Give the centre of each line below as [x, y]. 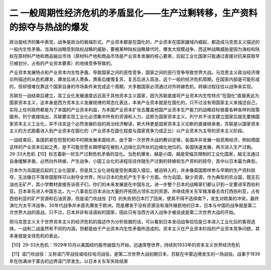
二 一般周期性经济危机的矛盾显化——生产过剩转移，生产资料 [133, 13]
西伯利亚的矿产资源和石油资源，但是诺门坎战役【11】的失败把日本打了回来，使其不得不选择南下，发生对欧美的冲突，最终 [134, 198]
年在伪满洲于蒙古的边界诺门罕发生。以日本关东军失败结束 [69, 261]
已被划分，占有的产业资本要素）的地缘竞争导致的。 [62, 63]
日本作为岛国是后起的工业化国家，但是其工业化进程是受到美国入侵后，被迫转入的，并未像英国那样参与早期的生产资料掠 [132, 170]
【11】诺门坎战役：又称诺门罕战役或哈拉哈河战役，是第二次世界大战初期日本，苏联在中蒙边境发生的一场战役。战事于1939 [135, 254]
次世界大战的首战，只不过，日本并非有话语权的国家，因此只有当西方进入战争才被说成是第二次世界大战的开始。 [123, 212]
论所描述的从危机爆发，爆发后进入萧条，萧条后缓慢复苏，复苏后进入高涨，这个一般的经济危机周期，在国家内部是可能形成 [134, 79]
